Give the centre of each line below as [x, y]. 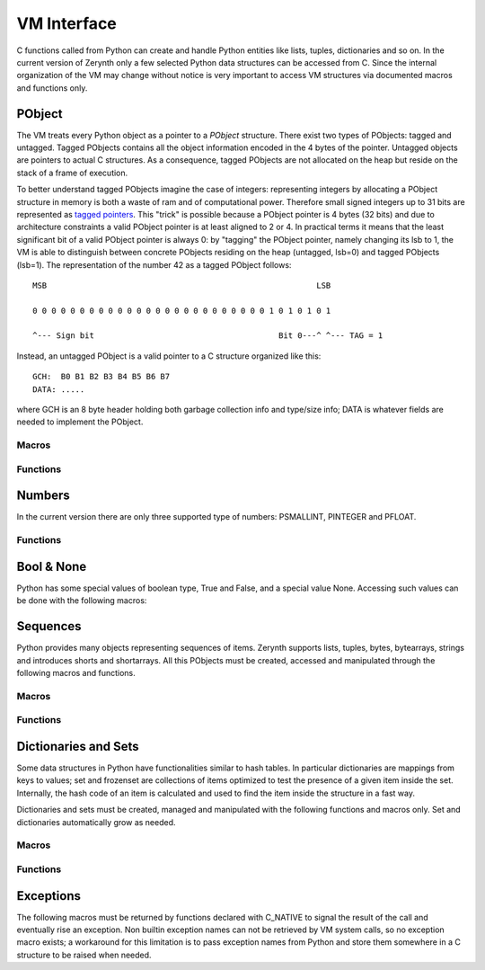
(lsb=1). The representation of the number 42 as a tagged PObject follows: [154, 264]
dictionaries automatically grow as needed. [96, 822]
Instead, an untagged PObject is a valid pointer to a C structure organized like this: [169, 356]
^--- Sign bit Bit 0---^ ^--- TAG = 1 [208, 336]
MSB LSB [182, 285]
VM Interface [66, 23]
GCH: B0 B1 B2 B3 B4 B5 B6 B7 [101, 377]
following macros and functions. [76, 673]
